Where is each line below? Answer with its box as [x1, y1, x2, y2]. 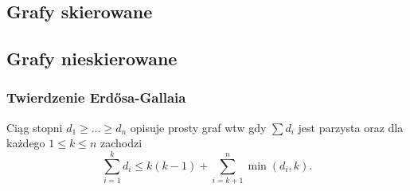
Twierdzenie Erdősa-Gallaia [6, 88, 186, 107]
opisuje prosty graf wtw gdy [130, 119, 267, 135]
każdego [6, 134, 45, 151]
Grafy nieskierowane [6, 46, 178, 71]
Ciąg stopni [6, 119, 63, 135]
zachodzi [100, 134, 143, 151]
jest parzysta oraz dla [298, 119, 404, 135]
